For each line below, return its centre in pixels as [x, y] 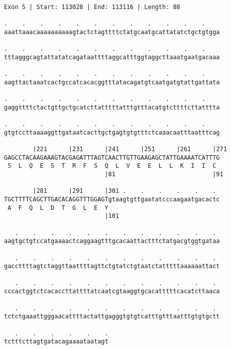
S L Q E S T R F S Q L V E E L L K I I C [112, 166]
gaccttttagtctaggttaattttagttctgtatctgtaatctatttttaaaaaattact [112, 266]
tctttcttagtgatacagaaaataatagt [56, 342]
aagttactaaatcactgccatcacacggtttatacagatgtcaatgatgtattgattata [112, 82]
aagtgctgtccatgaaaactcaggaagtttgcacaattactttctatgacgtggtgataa [112, 241]
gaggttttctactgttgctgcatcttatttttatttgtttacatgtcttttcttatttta [112, 107]
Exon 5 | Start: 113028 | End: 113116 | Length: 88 [92, 7]
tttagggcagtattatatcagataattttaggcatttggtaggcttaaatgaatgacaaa [112, 57]
